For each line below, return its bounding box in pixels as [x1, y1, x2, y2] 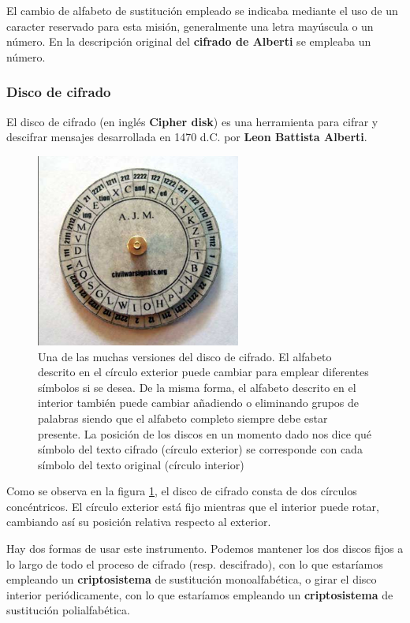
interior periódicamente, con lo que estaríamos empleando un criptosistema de [6, 586, 393, 602]
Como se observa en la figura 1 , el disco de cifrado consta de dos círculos [6, 483, 357, 499]
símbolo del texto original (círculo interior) [38, 456, 244, 472]
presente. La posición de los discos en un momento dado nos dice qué [38, 425, 371, 442]
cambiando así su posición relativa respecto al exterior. [6, 513, 271, 530]
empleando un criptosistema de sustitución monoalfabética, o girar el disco [6, 571, 377, 588]
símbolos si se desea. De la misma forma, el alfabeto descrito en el [38, 379, 356, 395]
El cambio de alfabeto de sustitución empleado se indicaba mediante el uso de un [6, 2, 398, 18]
